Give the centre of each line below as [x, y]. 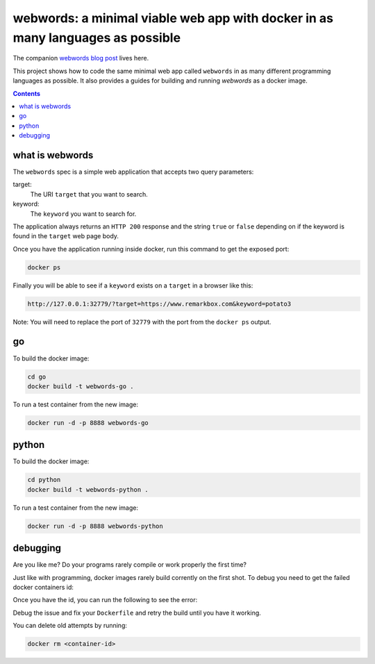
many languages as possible [97, 38]
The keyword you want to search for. [83, 214]
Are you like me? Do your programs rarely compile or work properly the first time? [130, 565]
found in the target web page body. [66, 236]
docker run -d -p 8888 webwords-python [95, 526]
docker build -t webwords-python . [88, 489]
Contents [27, 93]
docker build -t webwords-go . [81, 386]
